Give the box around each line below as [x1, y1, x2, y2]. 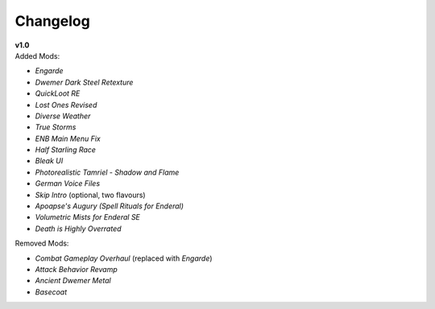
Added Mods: [14, 51, 60, 60]
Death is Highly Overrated [35, 224, 122, 233]
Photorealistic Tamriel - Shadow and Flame [35, 167, 180, 177]
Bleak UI [35, 156, 64, 166]
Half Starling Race [35, 145, 97, 154]
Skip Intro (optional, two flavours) [35, 190, 146, 200]
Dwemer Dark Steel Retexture [35, 77, 134, 87]
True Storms [35, 122, 77, 132]
